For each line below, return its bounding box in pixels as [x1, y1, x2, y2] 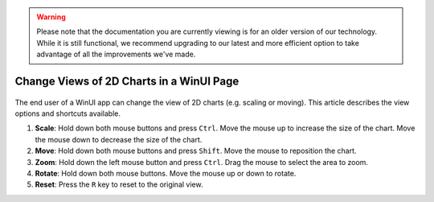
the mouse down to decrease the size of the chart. [35, 134, 203, 144]
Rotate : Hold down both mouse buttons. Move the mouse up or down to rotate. [35, 168, 297, 178]
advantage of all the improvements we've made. [36, 49, 196, 60]
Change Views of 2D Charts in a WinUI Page [14, 74, 240, 88]
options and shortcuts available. [14, 109, 121, 118]
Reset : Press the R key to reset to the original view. [35, 179, 203, 189]
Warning [36, 12, 66, 22]
